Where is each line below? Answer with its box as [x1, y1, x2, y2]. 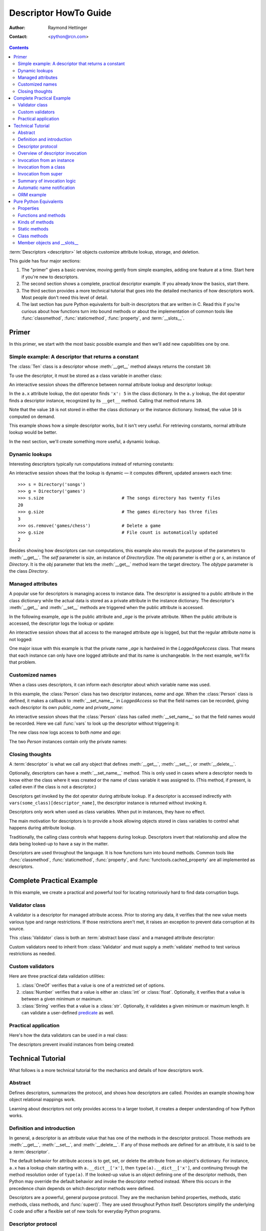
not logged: [9, 636, 33, 642]
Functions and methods [18, 212, 66, 218]
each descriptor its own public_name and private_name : [9, 705, 123, 711]
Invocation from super [18, 171, 63, 177]
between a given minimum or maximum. [21, 996, 103, 1002]
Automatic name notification [18, 185, 75, 191]
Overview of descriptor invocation [18, 150, 87, 156]
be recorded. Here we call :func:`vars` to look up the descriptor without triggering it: [9, 720, 180, 726]
